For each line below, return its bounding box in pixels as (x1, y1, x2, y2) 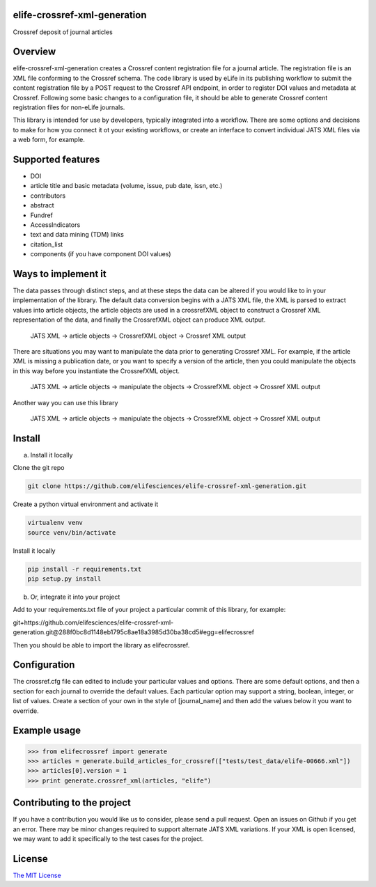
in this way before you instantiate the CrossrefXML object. (13, 366, 180, 375)
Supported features (13, 153, 100, 165)
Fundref (30, 211, 54, 219)
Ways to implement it (13, 268, 107, 280)
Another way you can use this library (13, 398, 118, 407)
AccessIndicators (30, 221, 81, 229)
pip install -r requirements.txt (27, 565, 142, 573)
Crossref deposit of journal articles (13, 28, 113, 36)
